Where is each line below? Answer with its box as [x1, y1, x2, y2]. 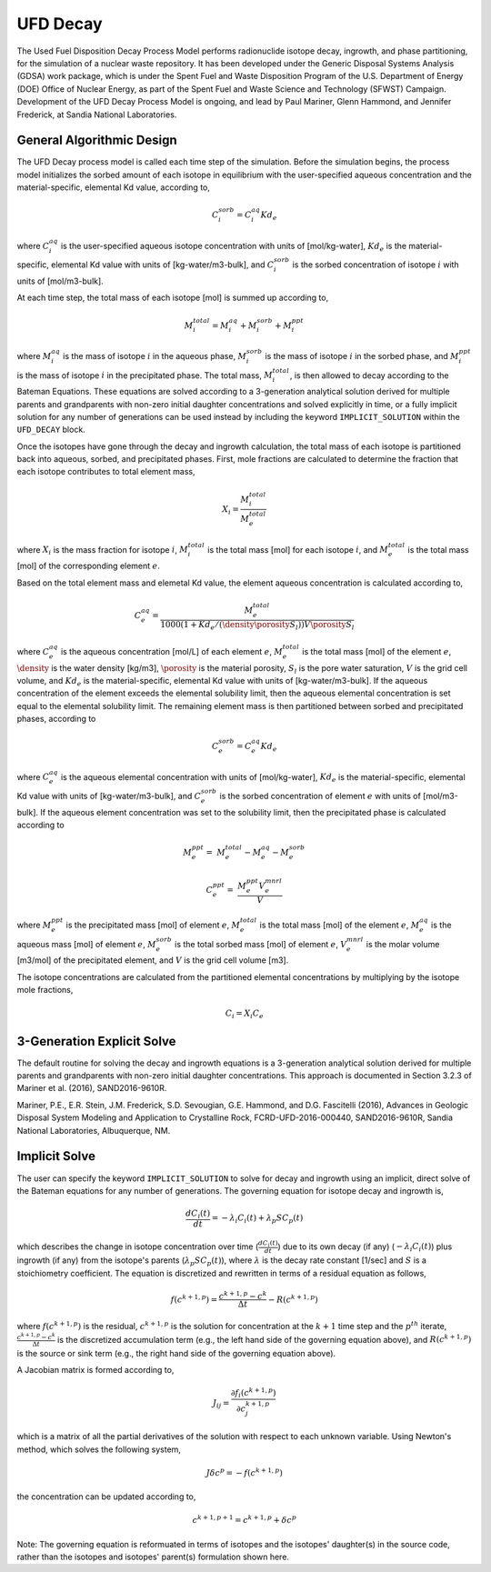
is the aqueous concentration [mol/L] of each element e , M [60, 646, 284, 656]
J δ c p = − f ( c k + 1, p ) [205, 1467, 284, 1477]
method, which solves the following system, [16, 1444, 182, 1455]
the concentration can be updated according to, [16, 1491, 196, 1502]
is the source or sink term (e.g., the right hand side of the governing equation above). [16, 1347, 336, 1358]
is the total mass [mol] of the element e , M [259, 919, 420, 931]
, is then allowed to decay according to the [289, 369, 449, 381]
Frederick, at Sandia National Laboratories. [16, 109, 177, 120]
